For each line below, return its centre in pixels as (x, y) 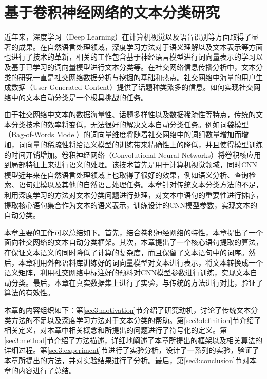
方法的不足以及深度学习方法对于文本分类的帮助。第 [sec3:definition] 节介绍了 (136, 320)
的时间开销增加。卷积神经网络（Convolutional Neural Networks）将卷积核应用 (133, 154)
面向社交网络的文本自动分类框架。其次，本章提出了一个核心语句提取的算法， (133, 242)
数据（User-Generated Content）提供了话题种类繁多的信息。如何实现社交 (132, 87)
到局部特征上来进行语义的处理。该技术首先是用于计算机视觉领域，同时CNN (131, 165)
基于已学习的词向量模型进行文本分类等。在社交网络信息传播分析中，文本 (133, 67)
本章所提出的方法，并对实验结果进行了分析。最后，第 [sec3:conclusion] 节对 (127, 360)
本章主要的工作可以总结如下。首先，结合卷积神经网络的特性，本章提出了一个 (133, 232)
